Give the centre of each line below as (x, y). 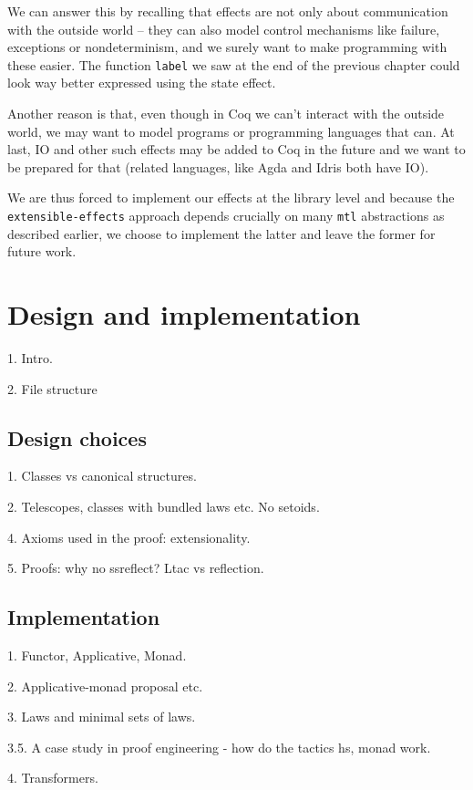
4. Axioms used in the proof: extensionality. (129, 537)
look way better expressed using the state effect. (142, 83)
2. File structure (52, 388)
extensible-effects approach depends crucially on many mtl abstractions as (226, 215)
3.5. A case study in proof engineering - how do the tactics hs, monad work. (219, 747)
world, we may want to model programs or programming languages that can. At (231, 131)
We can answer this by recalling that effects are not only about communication (228, 11)
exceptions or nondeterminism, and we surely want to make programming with (227, 47)
